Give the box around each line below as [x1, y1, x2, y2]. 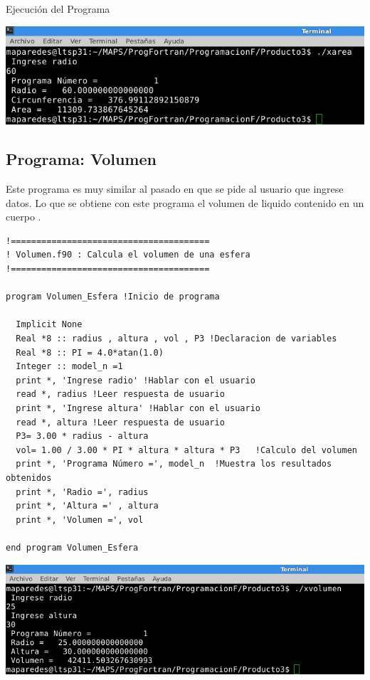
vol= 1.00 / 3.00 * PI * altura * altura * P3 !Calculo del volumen [16, 445, 357, 455]
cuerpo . [6, 209, 41, 224]
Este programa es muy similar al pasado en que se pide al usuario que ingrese [6, 181, 344, 196]
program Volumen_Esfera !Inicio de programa [6, 292, 220, 302]
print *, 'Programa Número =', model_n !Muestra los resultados [16, 459, 332, 469]
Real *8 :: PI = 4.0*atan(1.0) [16, 347, 164, 358]
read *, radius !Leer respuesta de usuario [16, 389, 225, 400]
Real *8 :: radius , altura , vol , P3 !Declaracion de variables [16, 334, 337, 344]
